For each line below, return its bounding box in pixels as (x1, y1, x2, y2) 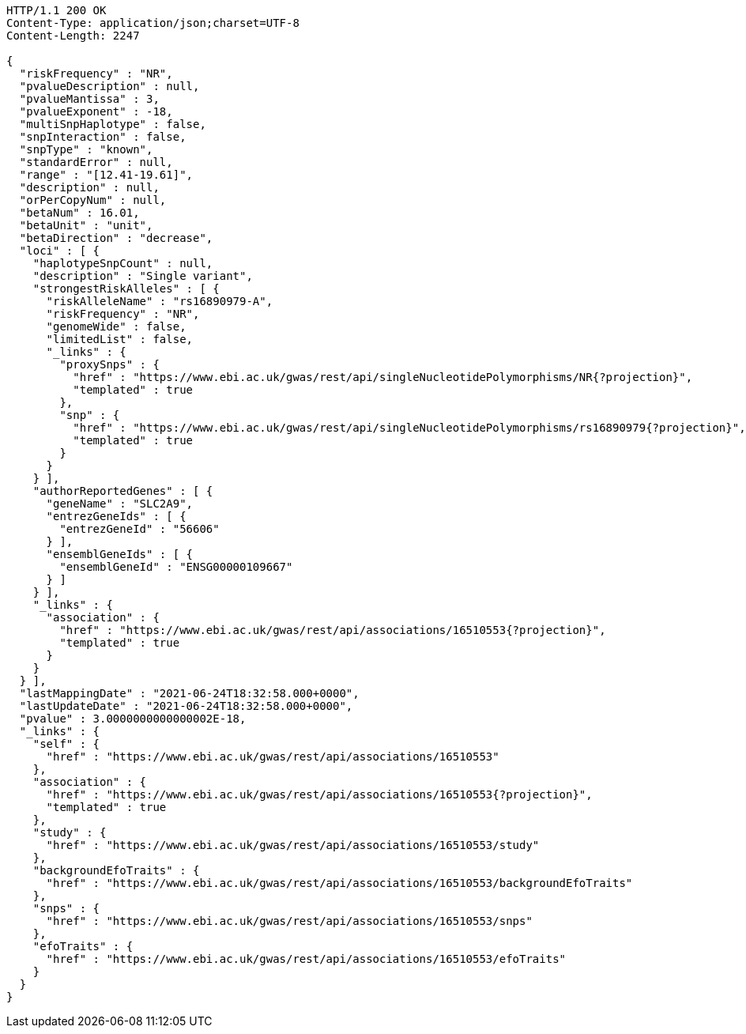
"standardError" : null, (19, 156, 173, 168)
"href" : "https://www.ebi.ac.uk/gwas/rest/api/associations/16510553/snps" (46, 915, 533, 927)
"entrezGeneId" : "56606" (59, 523, 220, 535)
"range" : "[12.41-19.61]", (19, 168, 194, 181)
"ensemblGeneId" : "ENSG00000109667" (59, 560, 293, 573)
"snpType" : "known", (19, 143, 153, 156)
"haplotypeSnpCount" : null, (32, 257, 213, 270)
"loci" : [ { (19, 244, 100, 257)
